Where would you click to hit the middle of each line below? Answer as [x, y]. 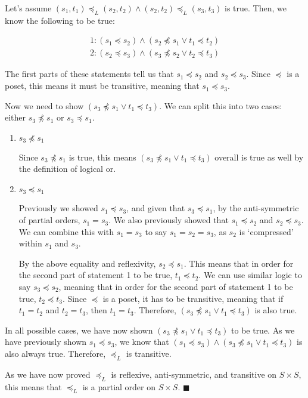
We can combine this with [66, 231]
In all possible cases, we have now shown [79, 330]
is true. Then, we [256, 8]
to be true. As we [263, 330]
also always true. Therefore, [55, 353]
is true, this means [102, 157]
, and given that [156, 208]
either [15, 117]
